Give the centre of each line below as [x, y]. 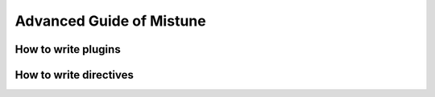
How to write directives [75, 75]
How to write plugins [68, 49]
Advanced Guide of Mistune [110, 21]
